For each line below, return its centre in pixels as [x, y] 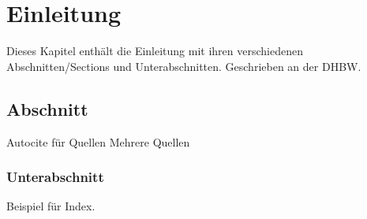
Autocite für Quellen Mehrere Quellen [98, 141]
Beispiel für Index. [51, 206]
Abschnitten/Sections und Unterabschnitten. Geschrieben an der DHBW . [184, 66]
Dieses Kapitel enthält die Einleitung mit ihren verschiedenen [155, 51]
